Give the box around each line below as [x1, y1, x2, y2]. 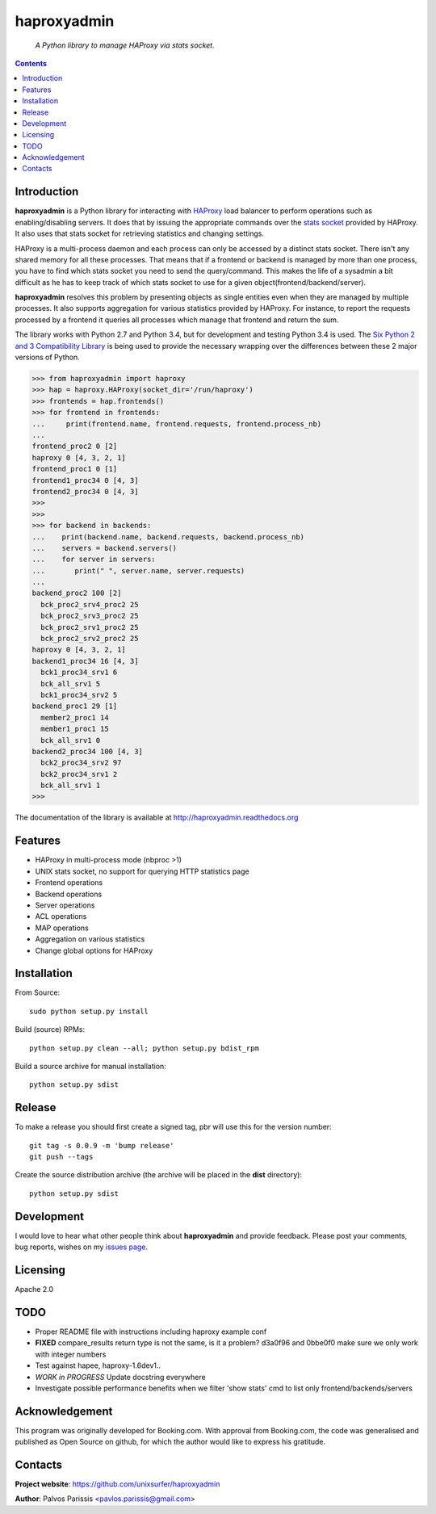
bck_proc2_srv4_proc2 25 [40, 600, 139, 609]
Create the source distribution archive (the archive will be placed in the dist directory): [15, 1170, 303, 1180]
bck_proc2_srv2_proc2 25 [40, 634, 139, 644]
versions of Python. [15, 352, 80, 363]
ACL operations [35, 912, 87, 921]
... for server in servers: [31, 555, 157, 564]
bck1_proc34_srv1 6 [40, 668, 118, 677]
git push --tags [29, 1152, 94, 1162]
